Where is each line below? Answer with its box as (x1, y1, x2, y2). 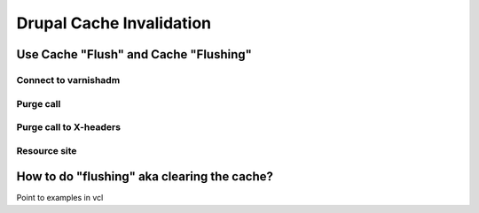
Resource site (16, 144, 77, 156)
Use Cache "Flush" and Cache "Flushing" (16, 47, 253, 62)
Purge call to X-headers (16, 121, 122, 133)
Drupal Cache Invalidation (16, 13, 212, 33)
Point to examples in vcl (16, 193, 104, 203)
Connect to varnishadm (16, 73, 121, 86)
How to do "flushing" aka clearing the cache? (16, 169, 274, 185)
